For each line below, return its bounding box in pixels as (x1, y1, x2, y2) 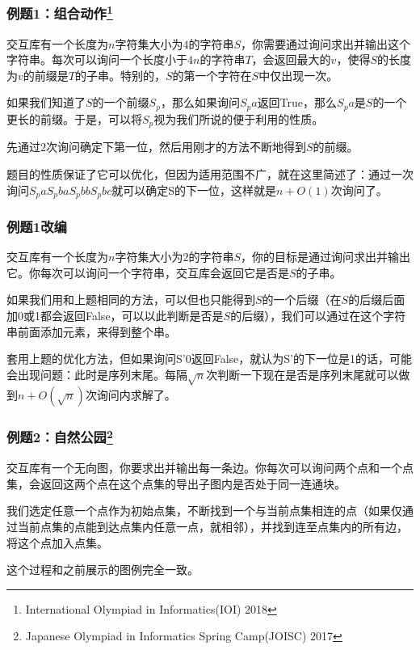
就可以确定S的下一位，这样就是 (111, 181, 276, 198)
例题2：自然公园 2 (6, 425, 113, 447)
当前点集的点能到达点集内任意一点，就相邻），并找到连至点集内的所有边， (17, 518, 408, 534)
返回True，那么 (257, 94, 338, 111)
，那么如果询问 (160, 94, 240, 111)
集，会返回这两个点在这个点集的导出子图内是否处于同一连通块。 (6, 475, 346, 492)
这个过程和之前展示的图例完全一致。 (6, 561, 199, 578)
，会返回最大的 (251, 51, 331, 68)
